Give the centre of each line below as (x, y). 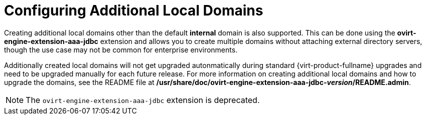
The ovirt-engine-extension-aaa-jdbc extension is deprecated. (143, 100)
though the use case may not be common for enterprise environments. (121, 49)
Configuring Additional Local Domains (134, 10)
